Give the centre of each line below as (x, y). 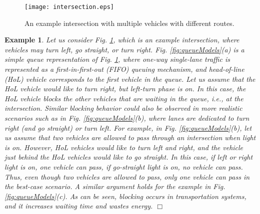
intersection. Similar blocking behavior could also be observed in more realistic (123, 108)
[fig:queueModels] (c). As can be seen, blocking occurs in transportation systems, (125, 196)
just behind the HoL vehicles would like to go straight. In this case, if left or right (129, 157)
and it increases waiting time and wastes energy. (79, 206)
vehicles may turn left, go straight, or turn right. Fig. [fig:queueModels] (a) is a (124, 49)
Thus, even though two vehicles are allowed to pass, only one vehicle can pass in (127, 176)
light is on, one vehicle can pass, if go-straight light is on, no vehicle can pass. (124, 166)
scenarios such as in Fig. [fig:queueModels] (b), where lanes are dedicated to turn (127, 118)
